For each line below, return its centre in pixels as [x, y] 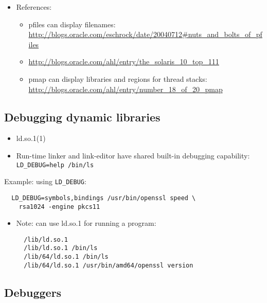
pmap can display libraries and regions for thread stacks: [118, 78]
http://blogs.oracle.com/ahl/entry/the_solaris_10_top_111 [124, 61]
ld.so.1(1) [31, 138]
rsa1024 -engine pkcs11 [59, 207]
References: [34, 7]
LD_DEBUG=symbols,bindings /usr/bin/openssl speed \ [104, 198]
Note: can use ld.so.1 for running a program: [86, 223]
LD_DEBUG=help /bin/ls [55, 165]
